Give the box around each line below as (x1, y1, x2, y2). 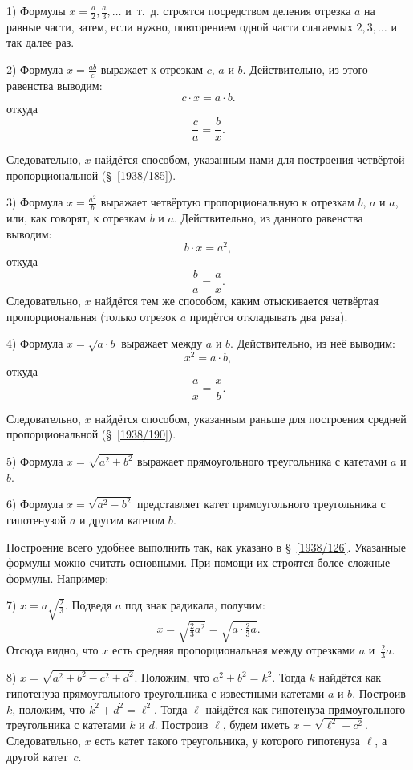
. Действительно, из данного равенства (173, 210, 363, 226)
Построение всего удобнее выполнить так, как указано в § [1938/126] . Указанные (6, 538, 406, 555)
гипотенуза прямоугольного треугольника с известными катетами (6, 684, 325, 701)
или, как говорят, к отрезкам (6, 210, 146, 226)
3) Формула (6, 194, 63, 210)
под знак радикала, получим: (125, 597, 265, 613)
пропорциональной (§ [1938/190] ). (6, 426, 176, 442)
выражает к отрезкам (100, 61, 204, 78)
